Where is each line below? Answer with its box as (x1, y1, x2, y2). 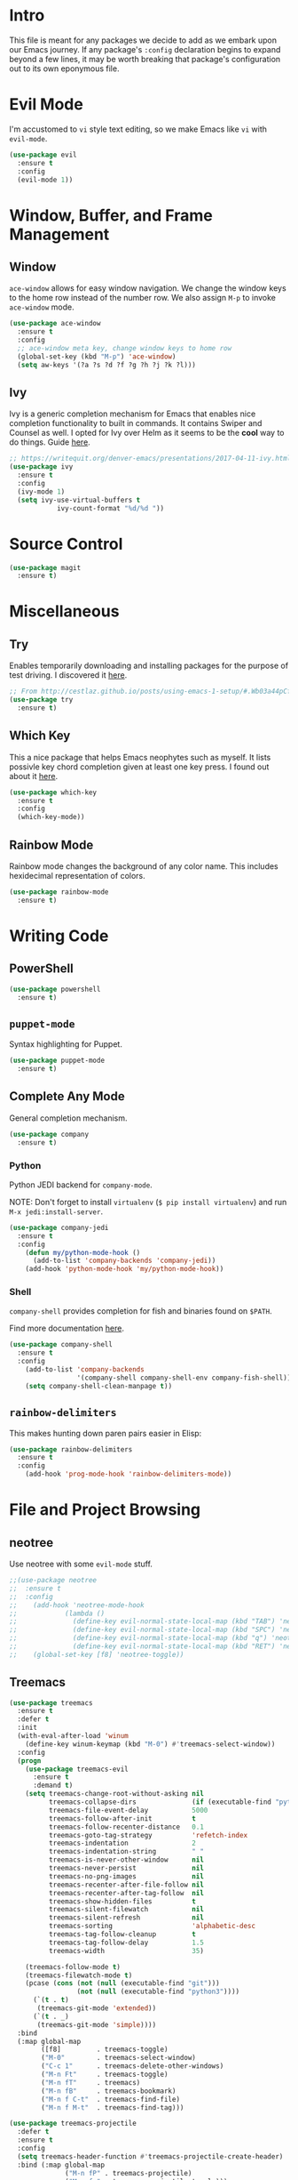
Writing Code (9, 926, 109, 945)
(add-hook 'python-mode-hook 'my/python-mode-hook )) (25, 1265, 224, 1274)
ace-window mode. (9, 302, 74, 312)
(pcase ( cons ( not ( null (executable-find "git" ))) (25, 1979, 220, 1988)
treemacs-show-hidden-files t (48, 1896, 197, 1906)
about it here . (9, 770, 59, 781)
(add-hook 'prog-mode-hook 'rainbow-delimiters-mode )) (25, 1469, 232, 1479)
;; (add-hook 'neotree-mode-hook (9, 1600, 145, 1610)
